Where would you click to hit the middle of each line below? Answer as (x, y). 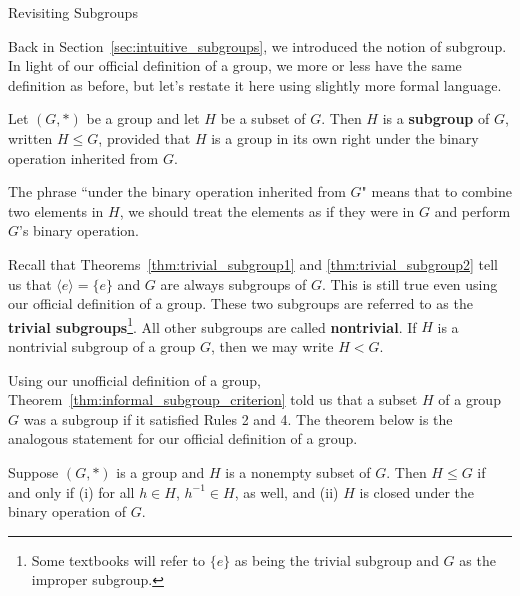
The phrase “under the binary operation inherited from (177, 191)
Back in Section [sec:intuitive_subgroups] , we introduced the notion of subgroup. (257, 45)
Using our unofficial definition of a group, (134, 379)
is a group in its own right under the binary (345, 137)
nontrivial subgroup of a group (102, 345)
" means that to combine (436, 191)
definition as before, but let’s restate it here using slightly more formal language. (255, 84)
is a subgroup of (436, 118)
